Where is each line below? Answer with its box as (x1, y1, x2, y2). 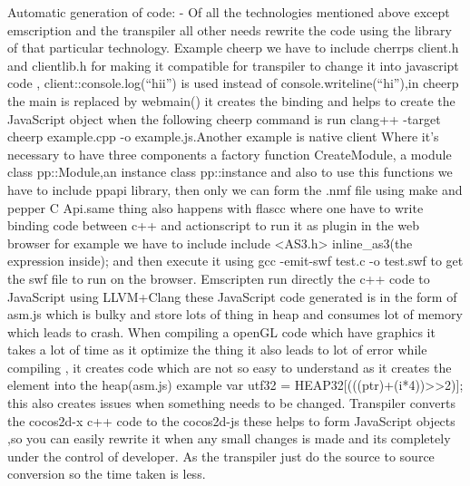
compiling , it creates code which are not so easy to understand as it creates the (7, 357, 452, 376)
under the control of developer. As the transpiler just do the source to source (7, 446, 435, 465)
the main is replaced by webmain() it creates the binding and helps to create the (7, 91, 455, 110)
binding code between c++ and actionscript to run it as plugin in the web (7, 216, 420, 235)
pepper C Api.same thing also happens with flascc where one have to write (7, 198, 424, 217)
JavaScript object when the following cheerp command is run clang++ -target (7, 109, 441, 128)
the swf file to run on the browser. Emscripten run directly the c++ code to (7, 268, 430, 287)
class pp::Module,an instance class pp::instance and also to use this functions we (7, 162, 453, 181)
